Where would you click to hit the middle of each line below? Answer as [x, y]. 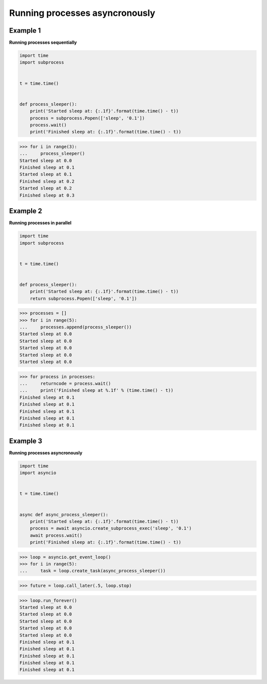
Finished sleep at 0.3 [47, 195]
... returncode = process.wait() [65, 383]
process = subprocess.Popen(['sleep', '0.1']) [88, 118]
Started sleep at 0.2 [46, 188]
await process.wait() [56, 535]
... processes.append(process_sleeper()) [76, 327]
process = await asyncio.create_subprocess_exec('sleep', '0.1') [111, 529]
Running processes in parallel [40, 223]
